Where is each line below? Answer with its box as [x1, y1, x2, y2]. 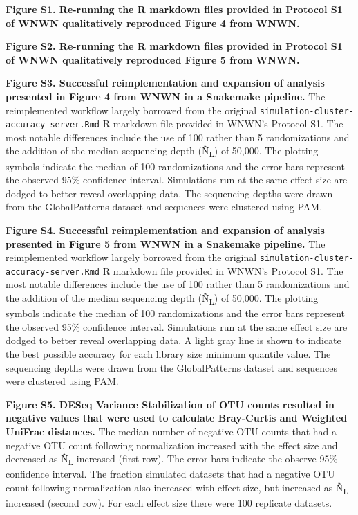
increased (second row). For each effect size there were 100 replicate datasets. [6, 495, 332, 509]
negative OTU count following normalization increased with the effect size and [6, 437, 338, 452]
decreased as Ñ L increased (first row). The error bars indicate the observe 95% [6, 451, 338, 467]
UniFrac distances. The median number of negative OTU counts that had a [6, 424, 337, 438]
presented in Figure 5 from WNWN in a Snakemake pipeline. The [6, 236, 326, 251]
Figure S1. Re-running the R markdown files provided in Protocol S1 [6, 2, 343, 16]
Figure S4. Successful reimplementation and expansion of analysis [6, 222, 325, 237]
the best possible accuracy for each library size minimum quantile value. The [6, 346, 331, 361]
